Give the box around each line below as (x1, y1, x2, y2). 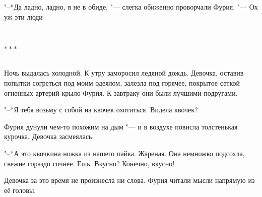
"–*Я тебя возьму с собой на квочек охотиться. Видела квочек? (4, 104, 198, 115)
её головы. (4, 184, 36, 195)
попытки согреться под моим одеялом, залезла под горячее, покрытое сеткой (4, 77, 240, 88)
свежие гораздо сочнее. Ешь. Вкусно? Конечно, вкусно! (4, 158, 175, 168)
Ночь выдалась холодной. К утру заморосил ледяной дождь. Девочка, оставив (4, 68, 244, 78)
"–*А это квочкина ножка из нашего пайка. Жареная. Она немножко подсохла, (4, 148, 245, 158)
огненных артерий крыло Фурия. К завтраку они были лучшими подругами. (4, 87, 238, 98)
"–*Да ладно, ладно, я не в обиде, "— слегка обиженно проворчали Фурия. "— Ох (4, 2, 258, 12)
